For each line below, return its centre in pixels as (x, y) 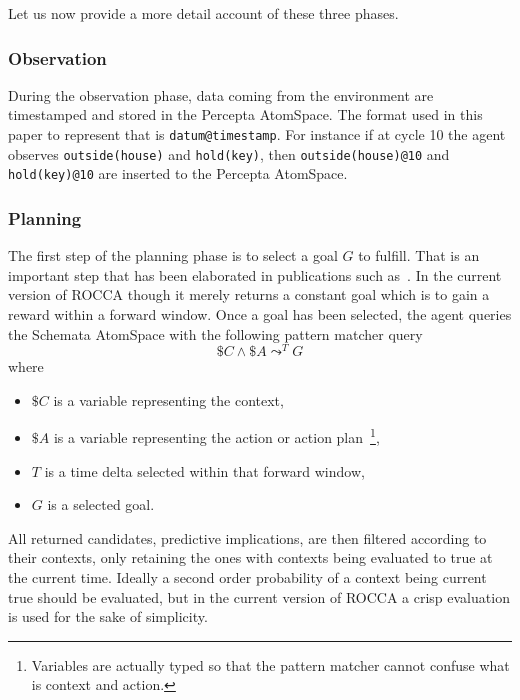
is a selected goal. (101, 504)
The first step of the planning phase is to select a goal (173, 255)
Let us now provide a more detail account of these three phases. (203, 13)
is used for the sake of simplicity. (108, 616)
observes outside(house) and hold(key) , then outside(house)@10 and (229, 153)
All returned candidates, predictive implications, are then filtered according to (247, 537)
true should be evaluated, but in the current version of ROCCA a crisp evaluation (259, 596)
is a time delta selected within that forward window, (204, 470)
